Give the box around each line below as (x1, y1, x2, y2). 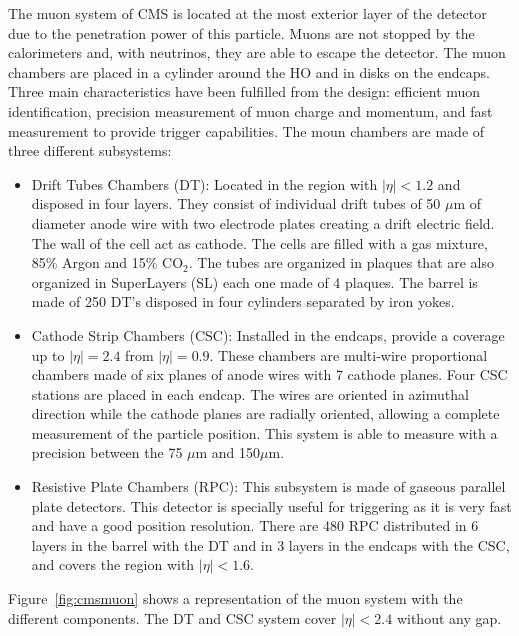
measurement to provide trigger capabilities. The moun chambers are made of (8, 120, 485, 141)
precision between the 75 (31, 442, 183, 463)
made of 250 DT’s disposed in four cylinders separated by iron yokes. (31, 291, 455, 312)
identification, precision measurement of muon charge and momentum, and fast (8, 100, 493, 121)
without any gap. (396, 607, 502, 628)
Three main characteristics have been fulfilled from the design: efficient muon (8, 81, 481, 102)
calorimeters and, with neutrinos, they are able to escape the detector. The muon (8, 42, 506, 63)
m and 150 (195, 442, 261, 463)
